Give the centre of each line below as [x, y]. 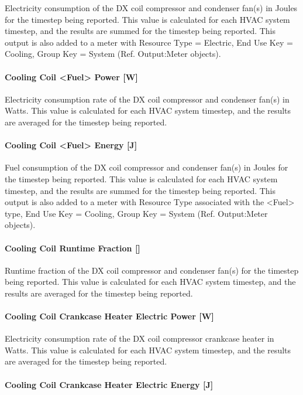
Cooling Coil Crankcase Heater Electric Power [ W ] [109, 316]
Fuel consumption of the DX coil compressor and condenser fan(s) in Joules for [147, 167]
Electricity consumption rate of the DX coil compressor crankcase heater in [140, 338]
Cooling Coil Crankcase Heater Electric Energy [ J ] [109, 384]
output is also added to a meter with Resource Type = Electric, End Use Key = [149, 42]
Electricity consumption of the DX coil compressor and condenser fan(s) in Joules [151, 8]
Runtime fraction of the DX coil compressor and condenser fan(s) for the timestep [152, 270]
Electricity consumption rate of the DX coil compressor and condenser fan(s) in [147, 99]
